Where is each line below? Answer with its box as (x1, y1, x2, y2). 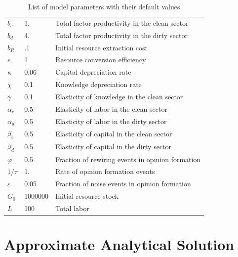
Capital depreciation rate (55, 67, 131, 77)
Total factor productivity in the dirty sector (55, 30, 188, 40)
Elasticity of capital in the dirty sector (55, 141, 172, 152)
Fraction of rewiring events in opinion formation (55, 154, 201, 164)
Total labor (55, 203, 89, 213)
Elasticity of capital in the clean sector (55, 128, 172, 139)
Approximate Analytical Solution (4, 234, 235, 255)
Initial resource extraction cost (55, 42, 148, 52)
